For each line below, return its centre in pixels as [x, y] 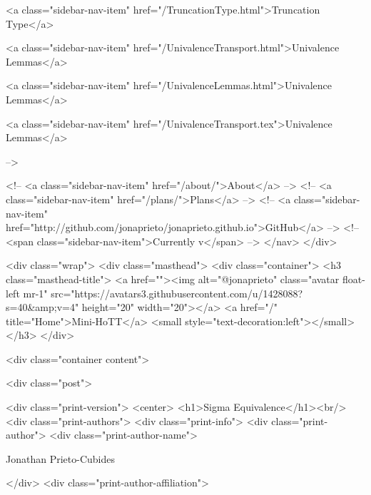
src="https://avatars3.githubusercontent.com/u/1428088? [177, 293]
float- [354, 279]
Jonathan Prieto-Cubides [60, 458]
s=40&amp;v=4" [42, 307]
